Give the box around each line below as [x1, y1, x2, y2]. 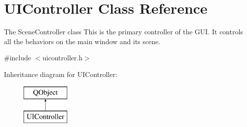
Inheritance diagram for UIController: [4, 69, 117, 79]
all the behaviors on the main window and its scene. [4, 36, 161, 46]
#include [4, 52, 31, 63]
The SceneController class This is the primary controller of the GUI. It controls [4, 26, 243, 37]
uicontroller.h [42, 52, 82, 63]
